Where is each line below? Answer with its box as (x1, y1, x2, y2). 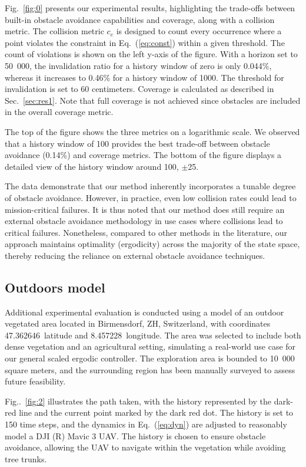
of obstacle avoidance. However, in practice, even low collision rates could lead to (5, 191, 297, 203)
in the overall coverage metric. (5, 106, 114, 118)
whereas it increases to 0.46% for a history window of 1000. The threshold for (5, 71, 284, 83)
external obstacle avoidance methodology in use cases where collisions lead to (5, 215, 283, 227)
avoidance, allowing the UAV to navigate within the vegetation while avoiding (5, 441, 286, 453)
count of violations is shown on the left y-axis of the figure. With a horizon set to (5, 48, 298, 60)
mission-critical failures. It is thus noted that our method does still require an (5, 203, 285, 215)
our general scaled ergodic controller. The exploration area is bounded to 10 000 (5, 352, 295, 364)
